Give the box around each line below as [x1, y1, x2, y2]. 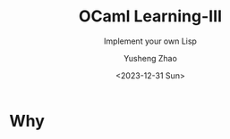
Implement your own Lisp [104, 36, 197, 46]
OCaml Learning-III [79, 6, 222, 27]
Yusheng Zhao [124, 53, 177, 63]
